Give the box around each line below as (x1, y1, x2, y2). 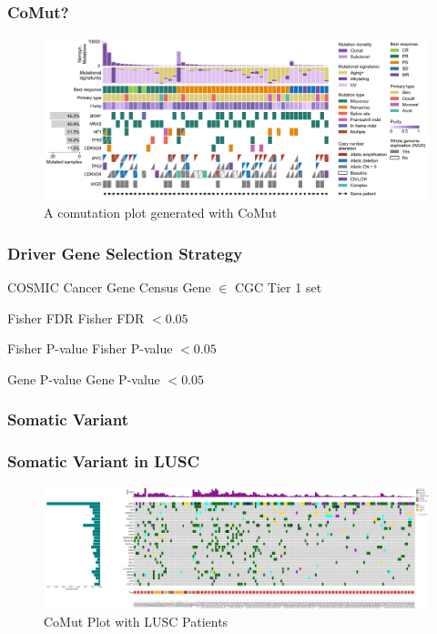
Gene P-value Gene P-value (7, 369, 160, 388)
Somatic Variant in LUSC (7, 450, 200, 473)
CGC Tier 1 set (235, 278, 322, 297)
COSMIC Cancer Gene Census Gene (7, 278, 211, 297)
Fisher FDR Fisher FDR (7, 308, 145, 327)
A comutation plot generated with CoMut (44, 203, 278, 222)
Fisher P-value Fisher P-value (7, 339, 173, 358)
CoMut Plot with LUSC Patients (44, 611, 229, 630)
